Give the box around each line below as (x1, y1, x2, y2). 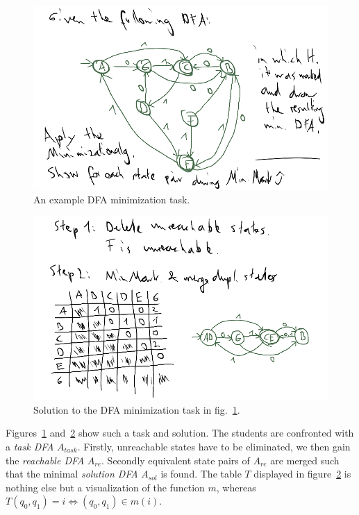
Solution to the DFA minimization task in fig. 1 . (33, 402, 240, 416)
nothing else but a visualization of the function (6, 480, 205, 494)
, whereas (216, 480, 256, 494)
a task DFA (6, 439, 54, 453)
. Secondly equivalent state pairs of (101, 453, 250, 467)
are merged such (270, 453, 340, 467)
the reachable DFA (6, 453, 85, 467)
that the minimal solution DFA (6, 466, 138, 481)
